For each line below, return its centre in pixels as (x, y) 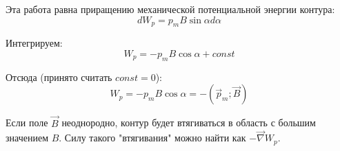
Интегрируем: (34, 43)
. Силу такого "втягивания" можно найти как (152, 138)
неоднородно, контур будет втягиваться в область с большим (189, 123)
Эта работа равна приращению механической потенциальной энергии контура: (170, 9)
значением (27, 138)
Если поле (27, 123)
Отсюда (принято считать (59, 77)
